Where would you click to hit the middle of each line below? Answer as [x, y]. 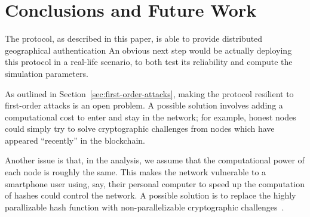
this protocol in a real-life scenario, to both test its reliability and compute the [149, 62]
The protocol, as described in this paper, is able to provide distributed [134, 38]
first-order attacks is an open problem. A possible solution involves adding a [144, 105]
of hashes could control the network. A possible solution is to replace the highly [151, 195]
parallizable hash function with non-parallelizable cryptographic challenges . [145, 207]
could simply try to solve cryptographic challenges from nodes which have [140, 128]
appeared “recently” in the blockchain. [75, 140]
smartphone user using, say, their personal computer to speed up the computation [155, 183]
